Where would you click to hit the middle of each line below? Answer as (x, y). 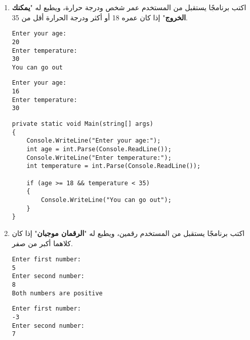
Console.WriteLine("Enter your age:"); (94, 141)
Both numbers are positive (57, 293)
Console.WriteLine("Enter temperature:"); (99, 158)
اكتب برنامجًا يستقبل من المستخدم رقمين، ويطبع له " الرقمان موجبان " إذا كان (128, 233)
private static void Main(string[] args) (82, 124)
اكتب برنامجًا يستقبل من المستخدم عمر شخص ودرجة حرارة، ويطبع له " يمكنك (129, 7)
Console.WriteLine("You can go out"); (106, 200)
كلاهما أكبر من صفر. (42, 243)
